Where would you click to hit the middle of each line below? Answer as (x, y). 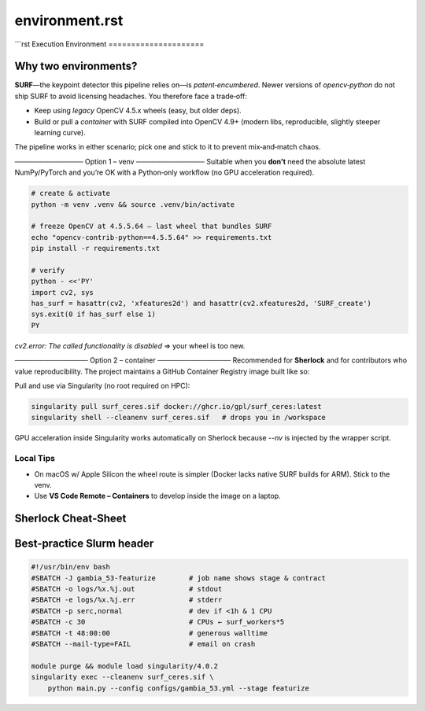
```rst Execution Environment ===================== (109, 44)
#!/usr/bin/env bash (70, 567)
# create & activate (70, 193)
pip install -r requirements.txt (96, 249)
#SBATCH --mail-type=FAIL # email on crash (143, 644)
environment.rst (69, 20)
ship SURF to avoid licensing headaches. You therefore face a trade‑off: (131, 96)
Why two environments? (76, 66)
